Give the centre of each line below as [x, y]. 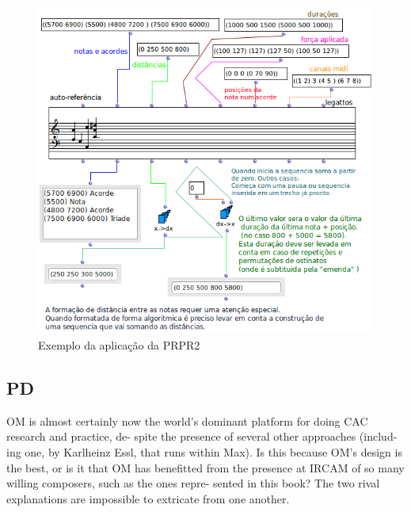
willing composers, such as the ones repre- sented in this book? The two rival [193, 483]
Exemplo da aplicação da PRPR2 [119, 344]
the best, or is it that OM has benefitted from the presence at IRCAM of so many [205, 467]
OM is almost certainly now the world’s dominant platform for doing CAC [187, 420]
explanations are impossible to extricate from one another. [148, 498]
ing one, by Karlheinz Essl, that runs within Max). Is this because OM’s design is [204, 451]
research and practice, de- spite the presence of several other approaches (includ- [202, 436]
